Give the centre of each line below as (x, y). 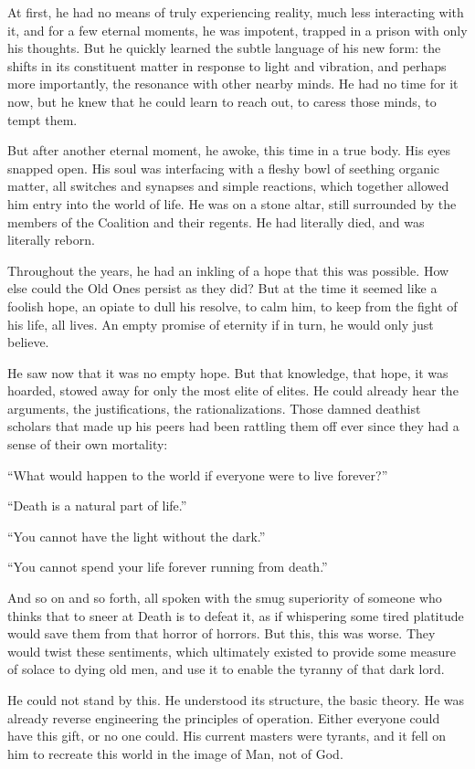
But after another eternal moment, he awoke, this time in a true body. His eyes (229, 150)
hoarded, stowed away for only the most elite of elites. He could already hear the (233, 390)
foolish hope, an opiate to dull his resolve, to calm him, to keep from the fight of (232, 305)
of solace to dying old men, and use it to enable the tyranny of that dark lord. (226, 669)
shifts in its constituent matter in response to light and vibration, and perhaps (227, 65)
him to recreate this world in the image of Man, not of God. (175, 753)
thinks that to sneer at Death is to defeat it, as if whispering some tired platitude (236, 615)
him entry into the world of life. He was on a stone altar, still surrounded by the (232, 203)
